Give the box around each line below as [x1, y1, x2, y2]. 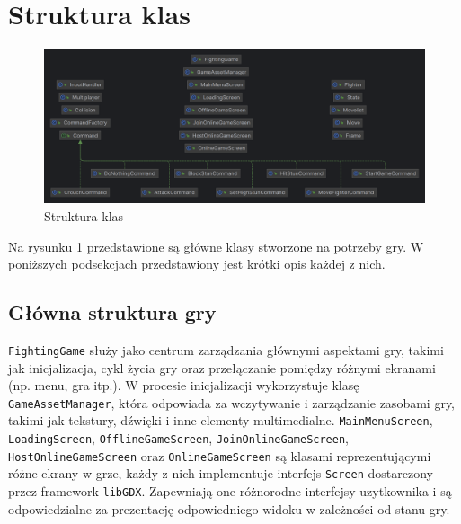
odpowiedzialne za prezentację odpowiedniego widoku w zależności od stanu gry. [8, 499, 450, 518]
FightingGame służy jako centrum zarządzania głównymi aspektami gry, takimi [8, 340, 444, 359]
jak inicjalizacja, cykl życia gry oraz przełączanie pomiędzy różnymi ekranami [8, 358, 436, 377]
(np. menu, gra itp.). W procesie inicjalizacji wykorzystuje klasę [8, 376, 359, 395]
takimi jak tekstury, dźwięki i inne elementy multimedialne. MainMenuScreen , [8, 411, 433, 430]
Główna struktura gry [8, 298, 217, 326]
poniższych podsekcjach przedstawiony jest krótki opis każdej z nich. [8, 254, 386, 273]
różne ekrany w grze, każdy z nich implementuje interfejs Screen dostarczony [8, 464, 434, 483]
